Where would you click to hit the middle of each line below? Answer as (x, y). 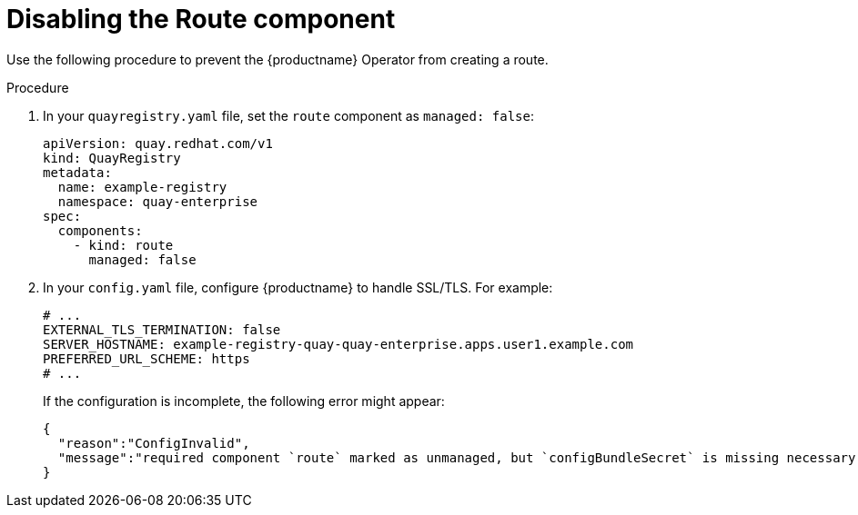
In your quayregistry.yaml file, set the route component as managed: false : (289, 115)
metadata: (77, 172)
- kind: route (123, 245)
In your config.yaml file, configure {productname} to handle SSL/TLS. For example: (298, 287)
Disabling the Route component (201, 19)
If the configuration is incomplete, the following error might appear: (244, 401)
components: (100, 230)
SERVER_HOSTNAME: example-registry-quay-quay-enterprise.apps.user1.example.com (338, 344)
